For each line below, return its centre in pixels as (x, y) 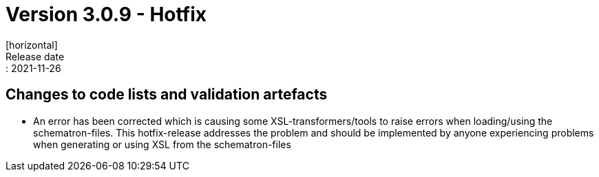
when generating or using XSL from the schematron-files (162, 144)
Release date (35, 56)
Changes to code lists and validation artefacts (167, 95)
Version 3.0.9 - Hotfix (106, 14)
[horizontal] (32, 45)
